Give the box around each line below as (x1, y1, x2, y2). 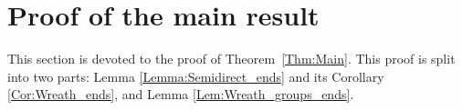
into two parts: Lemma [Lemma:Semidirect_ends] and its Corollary (7, 66, 384, 85)
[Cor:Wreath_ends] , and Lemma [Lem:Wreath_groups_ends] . (7, 85, 354, 104)
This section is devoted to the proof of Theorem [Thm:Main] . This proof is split (7, 49, 456, 68)
